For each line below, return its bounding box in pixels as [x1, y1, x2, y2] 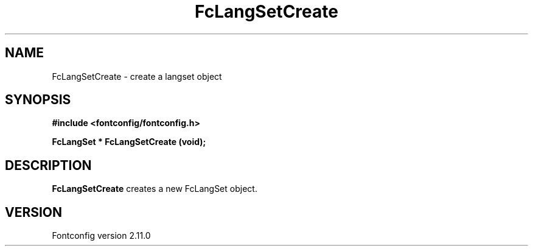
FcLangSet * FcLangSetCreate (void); [52, 136, 206, 147]
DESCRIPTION [5, 157, 92, 173]
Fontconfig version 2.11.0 [52, 230, 151, 241]
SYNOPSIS [5, 92, 71, 108]
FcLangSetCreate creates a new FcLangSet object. [52, 183, 257, 194]
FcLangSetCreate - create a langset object [52, 71, 222, 82]
